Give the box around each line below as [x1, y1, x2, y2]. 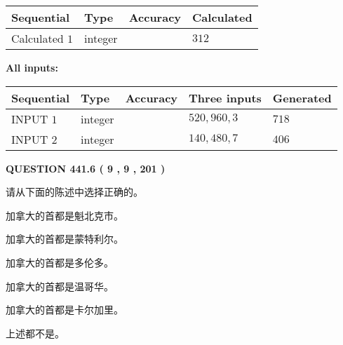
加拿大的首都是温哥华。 [6, 278, 114, 293]
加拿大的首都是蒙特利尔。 [6, 231, 123, 246]
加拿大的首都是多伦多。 [6, 255, 114, 269]
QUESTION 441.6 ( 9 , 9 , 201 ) [6, 161, 166, 175]
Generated [272, 89, 332, 106]
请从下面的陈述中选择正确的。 [6, 184, 143, 199]
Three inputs [189, 89, 262, 106]
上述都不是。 [6, 325, 65, 340]
